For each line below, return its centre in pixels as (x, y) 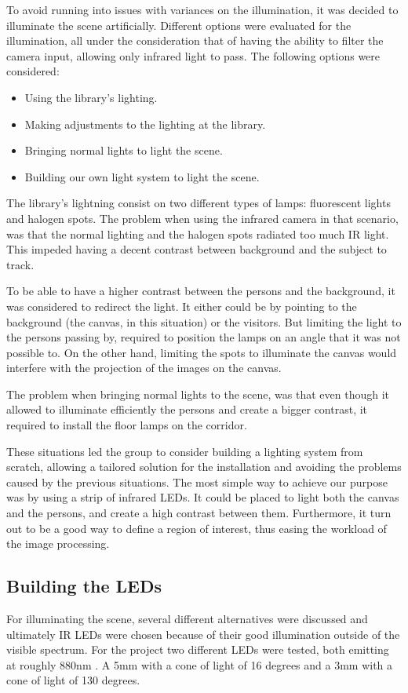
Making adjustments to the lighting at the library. (145, 124)
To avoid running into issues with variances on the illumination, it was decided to (202, 9)
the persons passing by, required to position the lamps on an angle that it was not (204, 337)
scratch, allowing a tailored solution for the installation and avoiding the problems (204, 467)
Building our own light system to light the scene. (142, 176)
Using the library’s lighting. (91, 97)
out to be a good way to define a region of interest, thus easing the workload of (197, 528)
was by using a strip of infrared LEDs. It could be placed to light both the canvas (203, 497)
